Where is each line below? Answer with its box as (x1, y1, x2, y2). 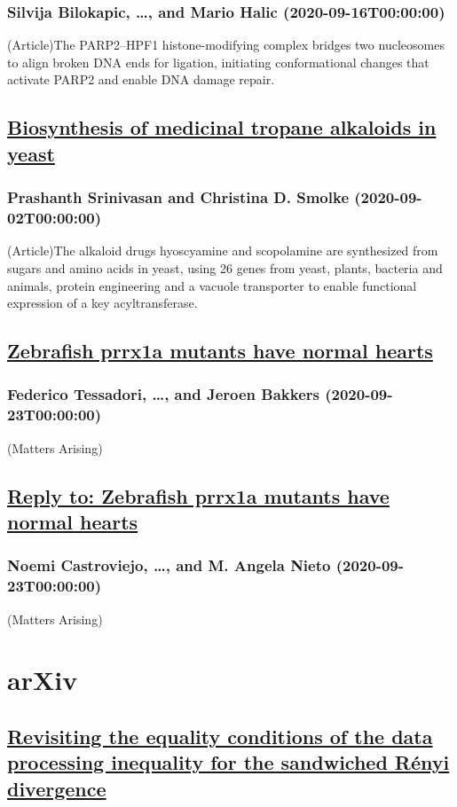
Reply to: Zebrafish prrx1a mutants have (7, 482, 390, 509)
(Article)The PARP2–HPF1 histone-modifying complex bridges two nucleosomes (7, 35, 445, 54)
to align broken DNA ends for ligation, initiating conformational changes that (7, 52, 429, 71)
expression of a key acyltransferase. (7, 294, 198, 312)
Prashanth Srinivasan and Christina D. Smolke (7, 186, 350, 208)
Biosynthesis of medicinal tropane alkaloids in (7, 114, 437, 141)
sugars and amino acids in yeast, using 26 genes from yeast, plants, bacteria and (7, 258, 443, 277)
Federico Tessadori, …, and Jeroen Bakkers (7, 383, 319, 405)
